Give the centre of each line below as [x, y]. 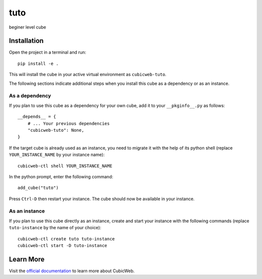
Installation [26, 41]
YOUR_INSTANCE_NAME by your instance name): [57, 155]
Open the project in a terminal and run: [48, 52]
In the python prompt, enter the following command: [61, 176]
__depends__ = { [37, 117]
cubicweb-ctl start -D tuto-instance [63, 245]
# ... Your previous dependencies [69, 123]
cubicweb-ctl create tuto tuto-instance [66, 239]
